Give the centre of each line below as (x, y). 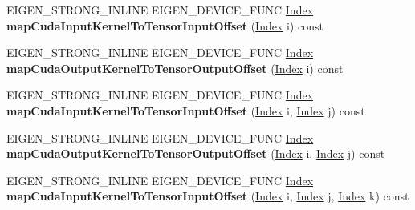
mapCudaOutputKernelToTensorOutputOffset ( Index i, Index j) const (196, 153)
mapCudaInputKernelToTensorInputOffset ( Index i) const (165, 25)
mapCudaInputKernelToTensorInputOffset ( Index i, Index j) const (186, 110)
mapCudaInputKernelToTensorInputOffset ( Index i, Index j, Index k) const (208, 196)
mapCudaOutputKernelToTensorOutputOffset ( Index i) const (175, 68)
